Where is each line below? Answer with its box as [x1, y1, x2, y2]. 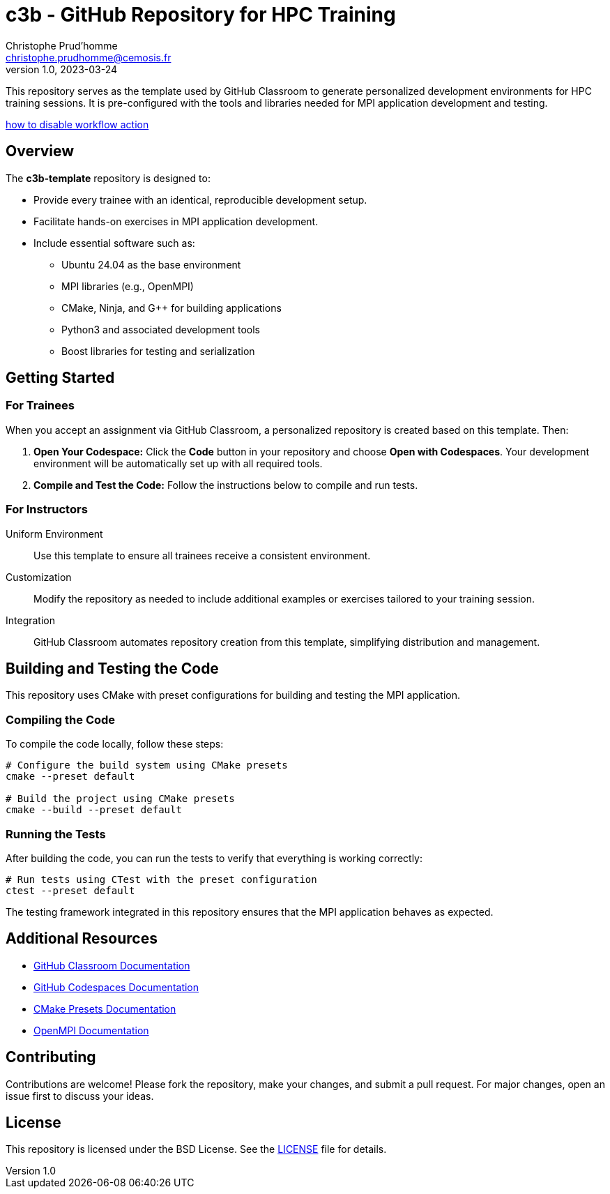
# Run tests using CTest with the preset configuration [6, 873, 317, 885]
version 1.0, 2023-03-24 [6, 63, 118, 75]
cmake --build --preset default [6, 804, 182, 816]
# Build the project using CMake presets [6, 793, 235, 805]
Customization [6, 570, 72, 583]
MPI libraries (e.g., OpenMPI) [61, 280, 194, 292]
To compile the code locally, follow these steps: [6, 738, 224, 750]
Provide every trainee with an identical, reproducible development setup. [33, 193, 367, 206]
